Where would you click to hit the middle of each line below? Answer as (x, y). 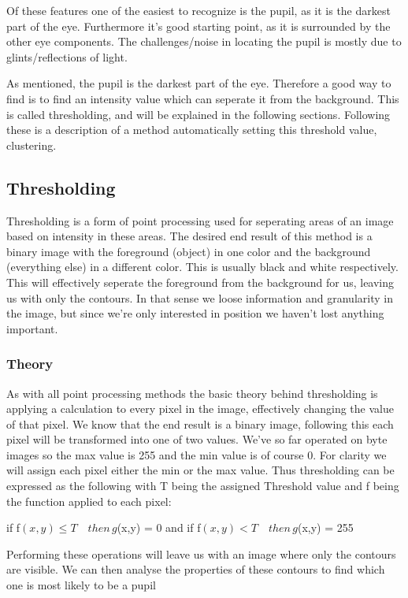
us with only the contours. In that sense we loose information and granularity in (200, 297)
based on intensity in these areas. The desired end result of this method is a (189, 236)
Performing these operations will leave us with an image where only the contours (201, 553)
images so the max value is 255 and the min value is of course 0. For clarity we (197, 454)
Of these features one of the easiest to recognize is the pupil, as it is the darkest (198, 10)
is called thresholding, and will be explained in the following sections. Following (198, 114)
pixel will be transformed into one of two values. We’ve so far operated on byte (197, 439)
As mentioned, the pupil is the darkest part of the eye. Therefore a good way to (199, 83)
